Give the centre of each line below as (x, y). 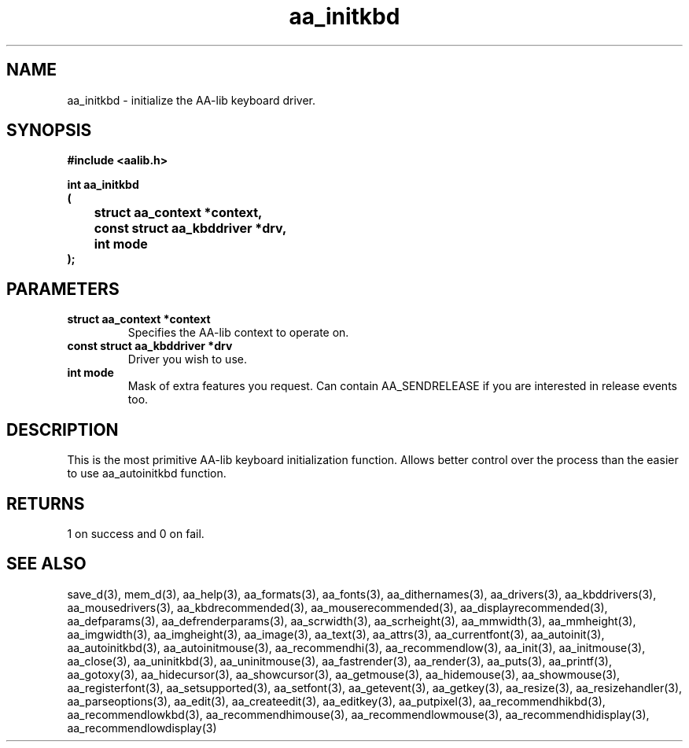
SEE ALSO (46, 564)
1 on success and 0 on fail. (136, 533)
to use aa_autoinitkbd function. (147, 473)
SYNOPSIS (49, 131)
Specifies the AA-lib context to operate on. (238, 333)
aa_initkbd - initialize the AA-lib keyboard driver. (192, 100)
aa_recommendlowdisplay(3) (142, 728)
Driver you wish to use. (187, 359)
